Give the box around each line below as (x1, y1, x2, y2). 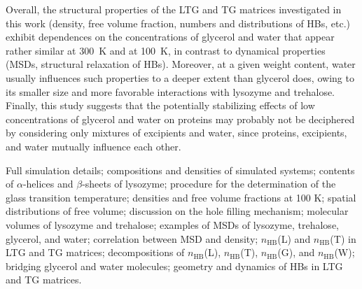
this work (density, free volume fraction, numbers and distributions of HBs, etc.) (6, 15, 351, 30)
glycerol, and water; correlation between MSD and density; (6, 231, 258, 246)
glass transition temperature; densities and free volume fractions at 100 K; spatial (6, 190, 356, 204)
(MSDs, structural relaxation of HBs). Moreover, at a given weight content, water (6, 57, 356, 71)
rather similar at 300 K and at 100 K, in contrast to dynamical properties (6, 43, 326, 57)
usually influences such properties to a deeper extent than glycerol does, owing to (6, 70, 354, 85)
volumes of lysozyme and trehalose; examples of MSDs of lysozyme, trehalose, (6, 217, 339, 232)
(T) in (330, 231, 356, 246)
